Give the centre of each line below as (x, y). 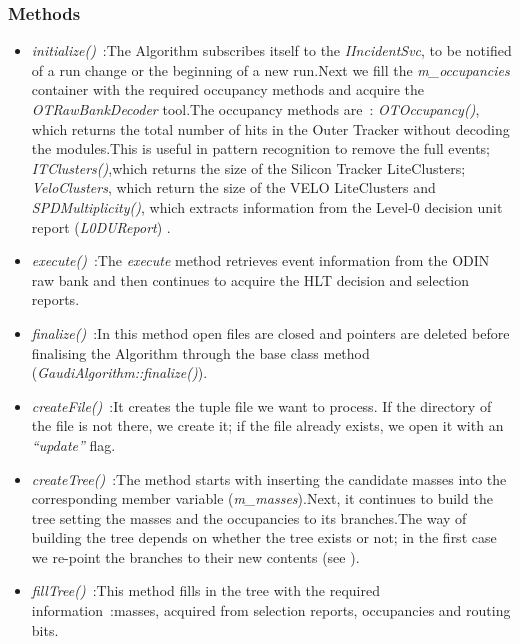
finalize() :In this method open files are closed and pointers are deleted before (270, 332)
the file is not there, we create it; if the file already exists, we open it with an (267, 425)
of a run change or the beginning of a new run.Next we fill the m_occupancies (270, 69)
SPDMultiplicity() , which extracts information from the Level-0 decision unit (267, 206)
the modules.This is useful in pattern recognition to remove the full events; (261, 148)
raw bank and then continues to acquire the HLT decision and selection (250, 279)
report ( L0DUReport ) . (101, 226)
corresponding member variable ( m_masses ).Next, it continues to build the (262, 498)
